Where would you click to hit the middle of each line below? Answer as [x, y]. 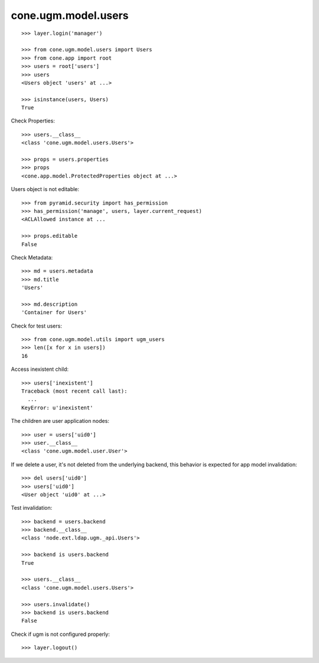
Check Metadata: [32, 257]
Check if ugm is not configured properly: [61, 634]
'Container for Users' [54, 313]
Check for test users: [36, 326]
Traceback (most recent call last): [74, 391]
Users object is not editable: [45, 189]
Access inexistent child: [40, 369]
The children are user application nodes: [60, 421]
